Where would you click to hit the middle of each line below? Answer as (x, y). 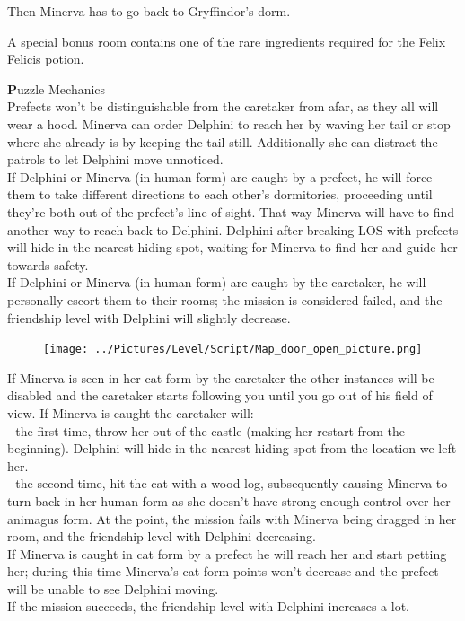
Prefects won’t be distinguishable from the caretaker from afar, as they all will (223, 106)
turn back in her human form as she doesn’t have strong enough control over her (229, 500)
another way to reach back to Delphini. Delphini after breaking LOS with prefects (233, 229)
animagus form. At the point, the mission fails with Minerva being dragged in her (232, 518)
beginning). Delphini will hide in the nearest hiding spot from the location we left (232, 448)
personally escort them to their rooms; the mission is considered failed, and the (225, 299)
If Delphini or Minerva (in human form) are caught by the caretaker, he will (217, 282)
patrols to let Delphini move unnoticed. (115, 159)
